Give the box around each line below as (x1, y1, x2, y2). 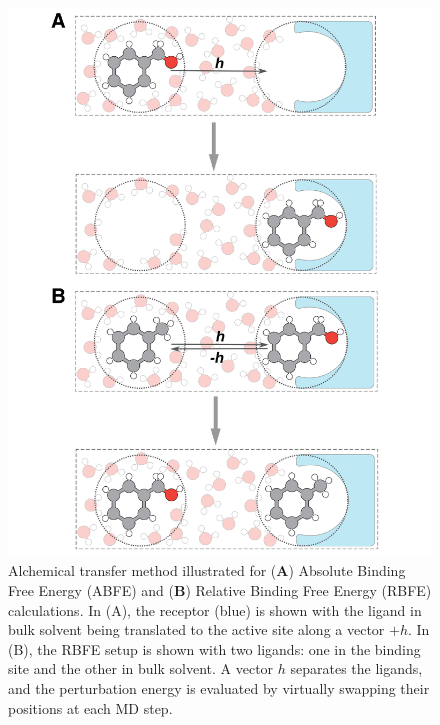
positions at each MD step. (8, 697, 173, 718)
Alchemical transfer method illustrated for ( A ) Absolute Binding (8, 560, 406, 581)
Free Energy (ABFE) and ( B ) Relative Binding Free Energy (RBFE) (8, 580, 432, 601)
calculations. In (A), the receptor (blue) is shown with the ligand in (8, 599, 422, 620)
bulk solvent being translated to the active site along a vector (8, 619, 385, 640)
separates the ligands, (290, 658, 423, 679)
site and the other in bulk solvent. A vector (8, 658, 274, 679)
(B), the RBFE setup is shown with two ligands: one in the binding (8, 638, 421, 659)
